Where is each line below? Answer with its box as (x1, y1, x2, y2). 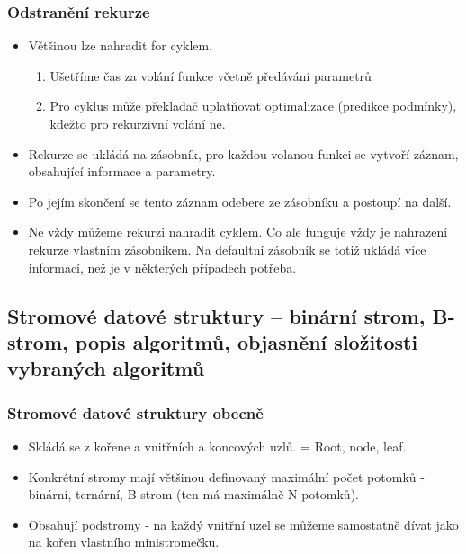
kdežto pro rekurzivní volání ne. (49, 114, 226, 132)
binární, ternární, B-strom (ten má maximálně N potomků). (28, 485, 359, 504)
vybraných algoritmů (7, 354, 205, 382)
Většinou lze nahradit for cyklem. (28, 36, 213, 55)
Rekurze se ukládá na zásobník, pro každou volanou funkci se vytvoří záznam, (28, 144, 459, 163)
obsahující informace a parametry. (28, 162, 216, 181)
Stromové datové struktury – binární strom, (7, 301, 426, 329)
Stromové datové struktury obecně (7, 401, 264, 424)
